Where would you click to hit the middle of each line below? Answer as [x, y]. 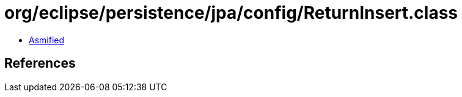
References [40, 63]
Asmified [47, 40]
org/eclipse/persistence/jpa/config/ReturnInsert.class [231, 13]
